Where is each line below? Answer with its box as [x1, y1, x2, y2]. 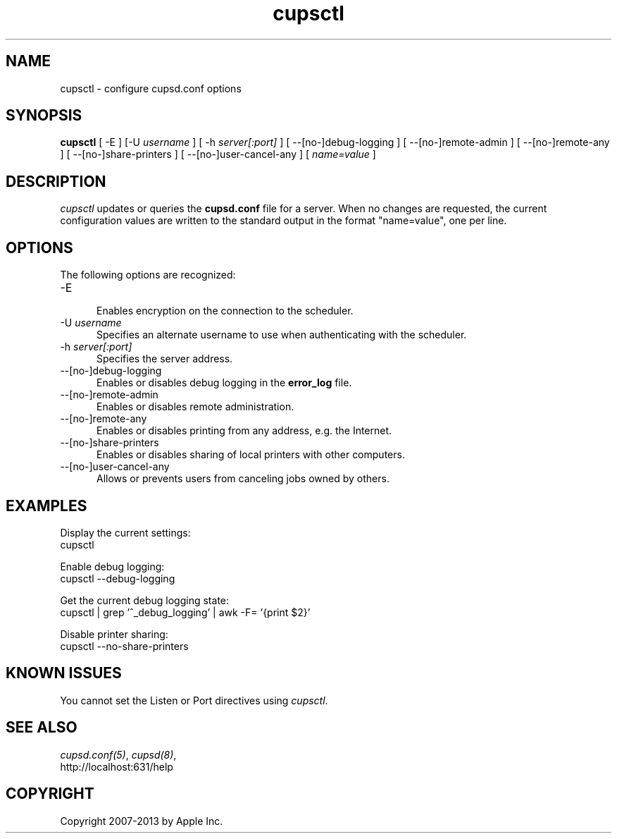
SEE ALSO [6, 718, 77, 737]
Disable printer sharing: [60, 627, 168, 640]
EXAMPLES [6, 496, 87, 515]
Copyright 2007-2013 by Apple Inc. [60, 814, 223, 827]
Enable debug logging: [60, 560, 165, 572]
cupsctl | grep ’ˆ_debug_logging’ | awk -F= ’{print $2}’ [60, 606, 311, 618]
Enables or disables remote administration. [96, 400, 294, 413]
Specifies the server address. [96, 353, 233, 365]
